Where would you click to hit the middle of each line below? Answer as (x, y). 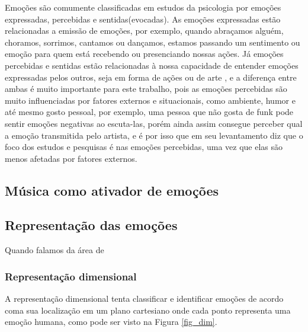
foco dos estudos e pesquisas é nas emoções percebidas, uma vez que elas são (144, 147)
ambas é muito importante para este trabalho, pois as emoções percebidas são (146, 89)
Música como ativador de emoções (112, 190)
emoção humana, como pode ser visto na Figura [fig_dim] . (111, 322)
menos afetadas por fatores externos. (71, 158)
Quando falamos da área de (54, 250)
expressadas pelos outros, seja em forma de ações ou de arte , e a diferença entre (151, 77)
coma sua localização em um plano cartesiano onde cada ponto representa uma (148, 310)
